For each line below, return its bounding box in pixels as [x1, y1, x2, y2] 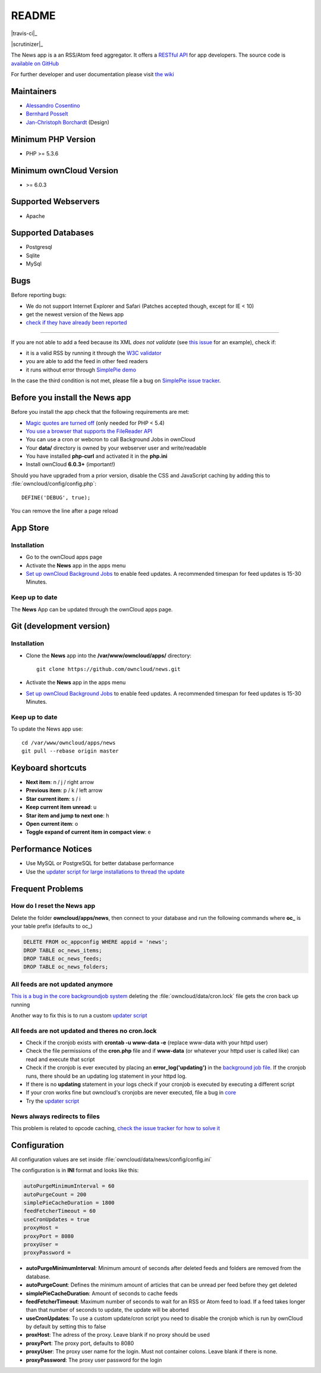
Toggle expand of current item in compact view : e [26, 828, 151, 836]
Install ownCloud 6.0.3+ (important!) [26, 461, 115, 468]
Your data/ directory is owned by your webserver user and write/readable [26, 444, 207, 451]
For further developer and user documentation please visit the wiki [11, 71, 175, 78]
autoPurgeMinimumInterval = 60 [23, 1182, 115, 1190]
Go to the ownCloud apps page [26, 554, 102, 561]
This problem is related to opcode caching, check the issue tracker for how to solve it [11, 1124, 220, 1131]
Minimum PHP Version [11, 134, 96, 144]
